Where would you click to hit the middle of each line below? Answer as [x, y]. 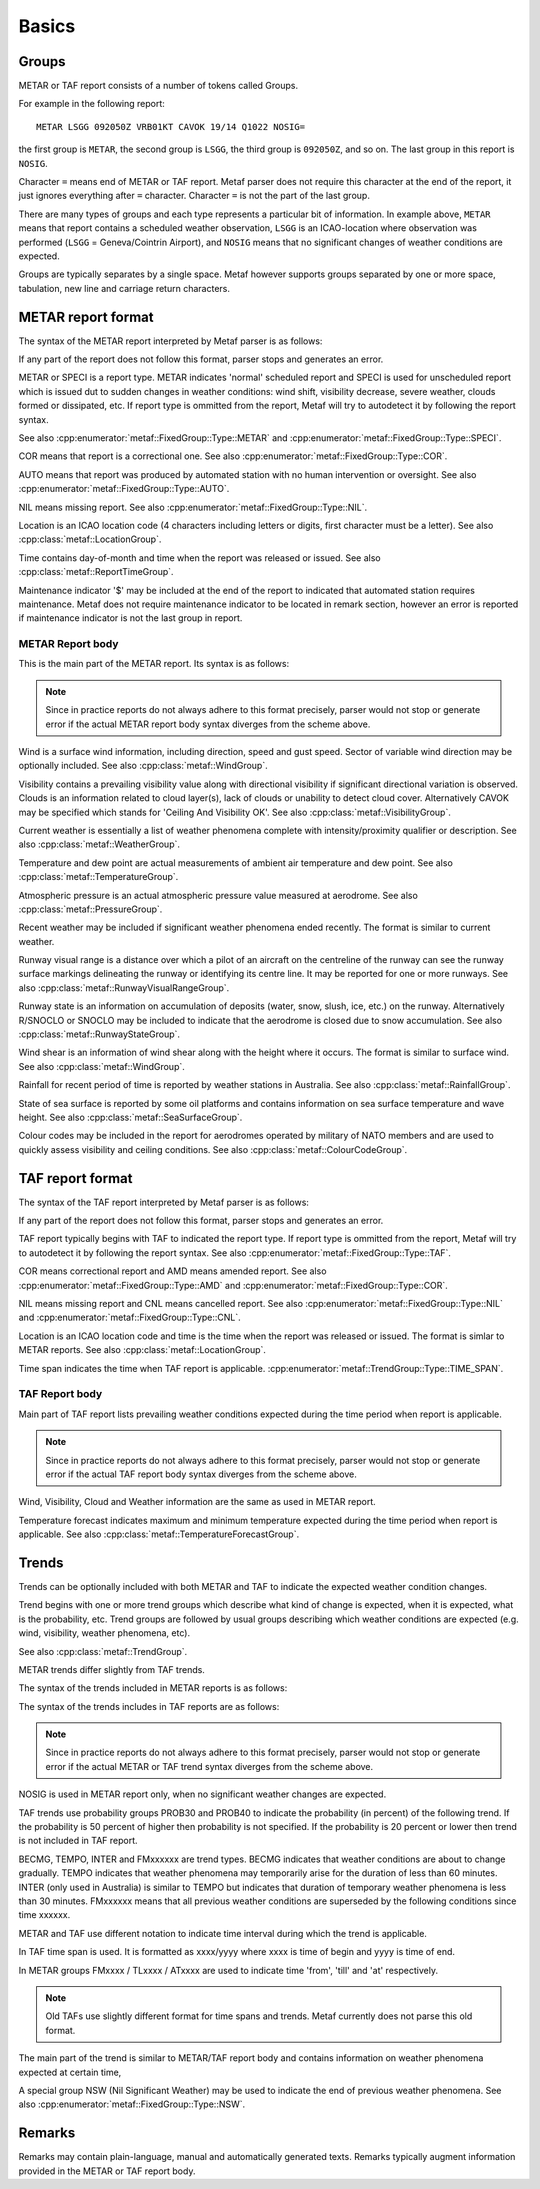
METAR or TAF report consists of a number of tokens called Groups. [158, 86]
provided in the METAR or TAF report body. [107, 2171]
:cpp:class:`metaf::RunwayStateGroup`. [99, 1034]
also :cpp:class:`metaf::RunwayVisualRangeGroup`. [124, 987]
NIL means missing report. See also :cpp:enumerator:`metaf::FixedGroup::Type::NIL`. [193, 507]
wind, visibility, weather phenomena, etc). [104, 1633]
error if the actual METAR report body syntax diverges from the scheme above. [208, 724]
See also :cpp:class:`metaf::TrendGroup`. [103, 1651]
